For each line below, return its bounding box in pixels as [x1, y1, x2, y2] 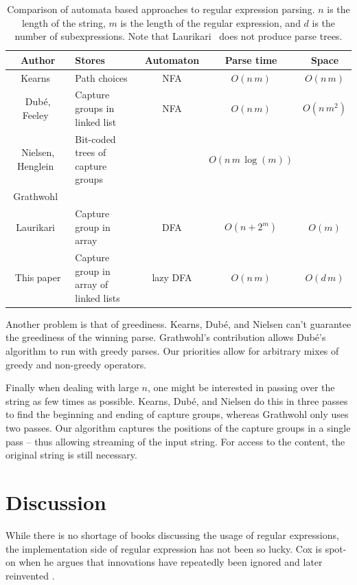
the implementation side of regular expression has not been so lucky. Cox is [5, 541, 323, 555]
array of [75, 277, 108, 291]
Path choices [75, 70, 128, 85]
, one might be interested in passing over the [148, 380, 335, 395]
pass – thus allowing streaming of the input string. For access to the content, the [5, 434, 345, 448]
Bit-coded [75, 131, 116, 146]
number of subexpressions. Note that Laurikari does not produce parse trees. [14, 29, 343, 43]
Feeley [22, 107, 49, 122]
